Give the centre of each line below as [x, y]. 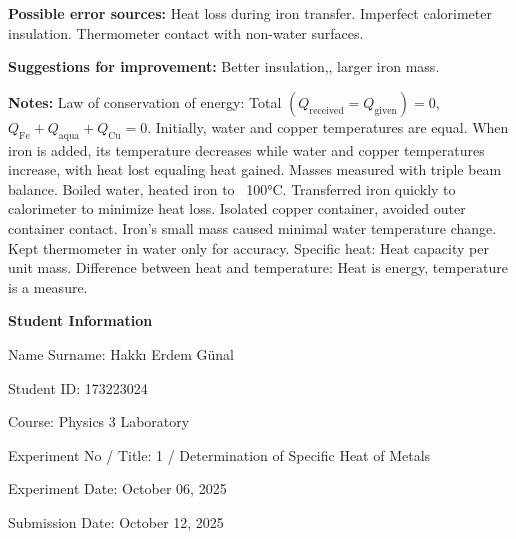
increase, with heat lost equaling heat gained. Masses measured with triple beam [255, 169]
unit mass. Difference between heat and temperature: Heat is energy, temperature [258, 267]
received [326, 110]
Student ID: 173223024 [78, 387]
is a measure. [48, 286]
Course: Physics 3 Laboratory [99, 421]
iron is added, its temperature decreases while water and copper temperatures [246, 149]
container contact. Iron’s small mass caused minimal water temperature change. [252, 227]
